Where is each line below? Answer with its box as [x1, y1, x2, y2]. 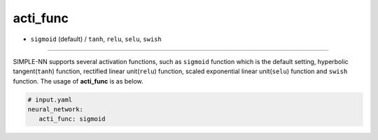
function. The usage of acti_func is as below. [13, 77, 143, 85]
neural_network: [27, 105, 84, 114]
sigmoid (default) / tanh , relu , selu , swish [30, 35, 162, 43]
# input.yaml [27, 95, 73, 104]
